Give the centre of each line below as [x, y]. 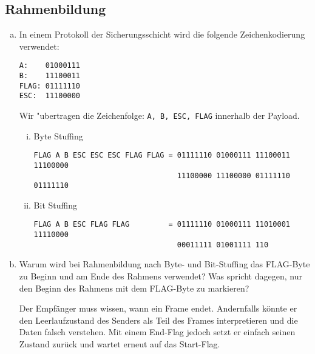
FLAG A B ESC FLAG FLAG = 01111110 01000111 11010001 [162, 225]
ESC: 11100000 [50, 96]
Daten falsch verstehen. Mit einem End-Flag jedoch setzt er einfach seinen [157, 332]
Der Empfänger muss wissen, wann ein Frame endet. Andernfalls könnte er [158, 308]
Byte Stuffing [58, 135]
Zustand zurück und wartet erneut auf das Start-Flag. [120, 344]
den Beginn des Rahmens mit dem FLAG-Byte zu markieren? [134, 288]
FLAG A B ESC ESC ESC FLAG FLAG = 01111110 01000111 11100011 [162, 155]
